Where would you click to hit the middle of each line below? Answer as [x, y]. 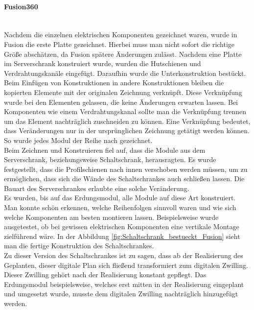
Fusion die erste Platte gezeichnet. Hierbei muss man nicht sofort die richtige [119, 44]
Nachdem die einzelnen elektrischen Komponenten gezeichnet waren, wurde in [121, 35]
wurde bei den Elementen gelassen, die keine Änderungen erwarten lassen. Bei [121, 102]
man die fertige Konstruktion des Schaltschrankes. [79, 246]
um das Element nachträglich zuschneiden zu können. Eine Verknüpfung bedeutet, [127, 121]
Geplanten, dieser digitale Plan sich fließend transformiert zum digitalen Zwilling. [126, 265]
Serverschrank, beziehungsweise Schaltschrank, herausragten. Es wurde [110, 159]
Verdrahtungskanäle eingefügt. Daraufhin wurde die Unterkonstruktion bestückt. [125, 73]
